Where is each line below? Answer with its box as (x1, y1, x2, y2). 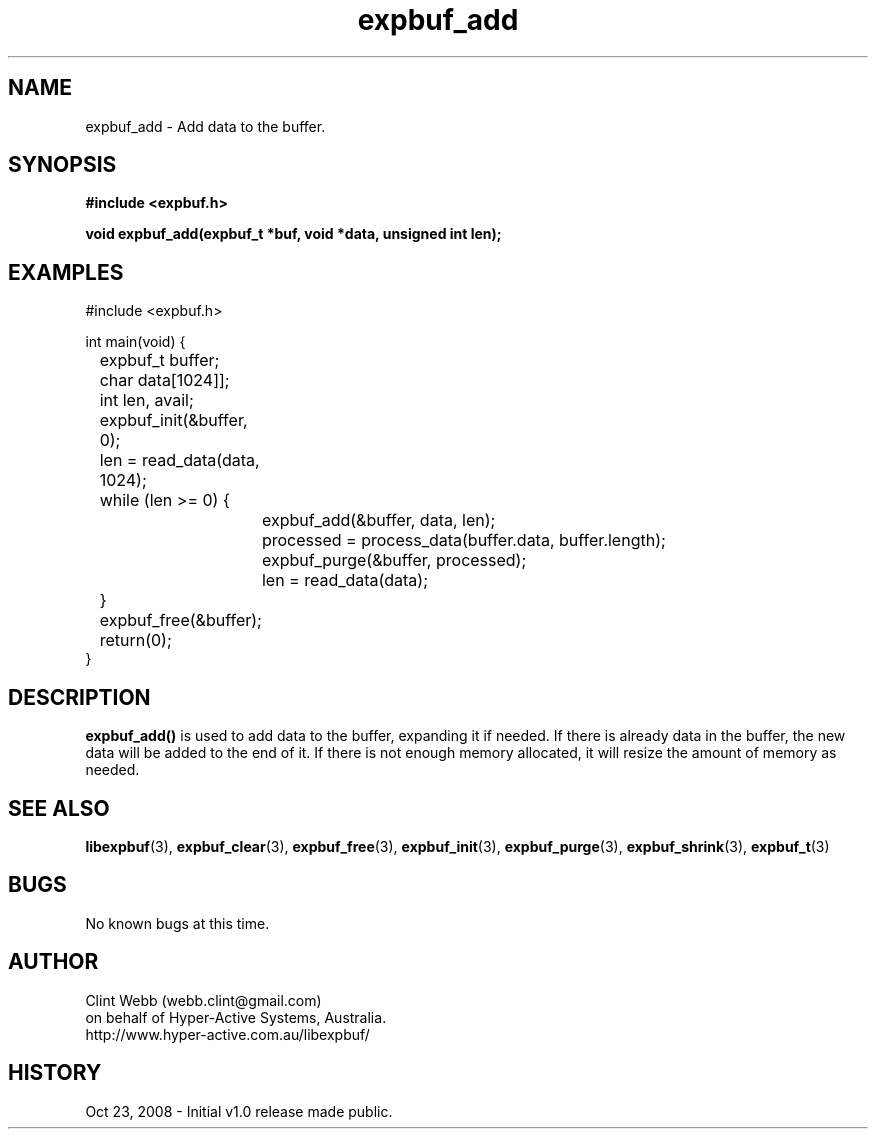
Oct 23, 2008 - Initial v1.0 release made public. (85, 1102, 393, 1120)
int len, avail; (99, 390, 194, 411)
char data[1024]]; (99, 370, 230, 391)
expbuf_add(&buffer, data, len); (261, 510, 496, 531)
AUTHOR (8, 949, 99, 975)
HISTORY (8, 1060, 102, 1086)
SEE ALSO (8, 795, 110, 821)
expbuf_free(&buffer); (99, 610, 262, 631)
